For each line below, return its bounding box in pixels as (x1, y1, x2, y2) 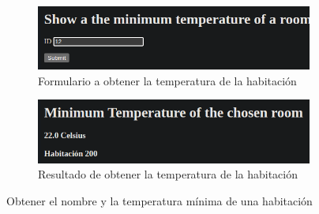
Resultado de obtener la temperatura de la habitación (38, 166, 298, 182)
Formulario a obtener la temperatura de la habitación (38, 72, 297, 88)
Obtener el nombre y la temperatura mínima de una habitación (6, 192, 313, 208)
